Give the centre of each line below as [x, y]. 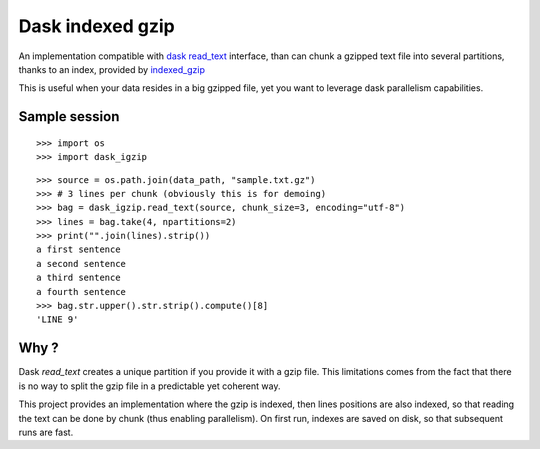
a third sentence [78, 278]
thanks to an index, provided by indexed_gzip [111, 69]
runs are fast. [46, 432]
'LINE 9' [57, 319]
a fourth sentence [81, 291]
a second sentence [81, 263]
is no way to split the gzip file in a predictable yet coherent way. [149, 386]
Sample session [69, 116]
